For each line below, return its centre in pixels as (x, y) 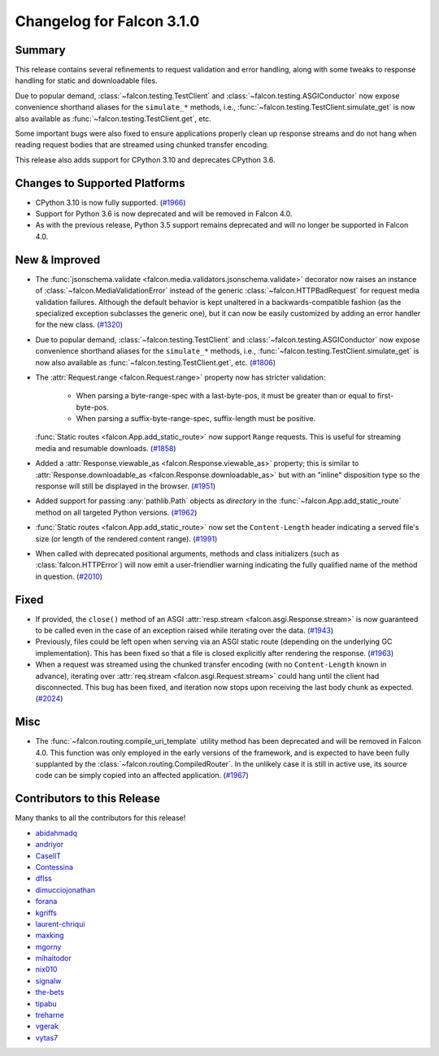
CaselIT (48, 856)
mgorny (48, 946)
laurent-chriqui (60, 923)
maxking (50, 936)
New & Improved (58, 260)
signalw (48, 980)
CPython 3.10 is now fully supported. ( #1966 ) (111, 202)
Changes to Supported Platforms (100, 183)
